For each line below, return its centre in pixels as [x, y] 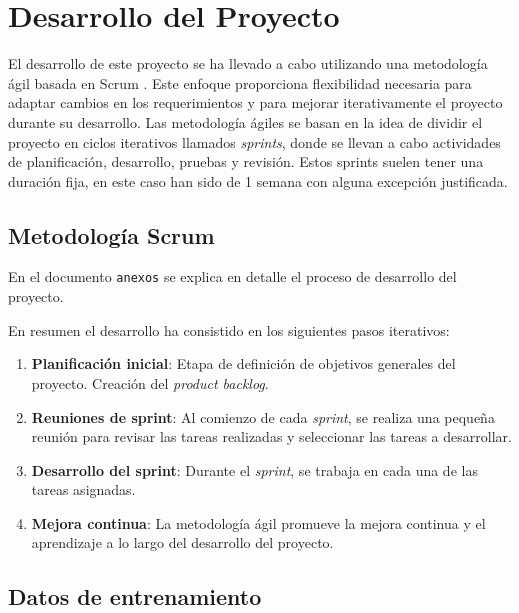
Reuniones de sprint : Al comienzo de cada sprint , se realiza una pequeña [263, 416]
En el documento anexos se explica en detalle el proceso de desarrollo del [232, 276]
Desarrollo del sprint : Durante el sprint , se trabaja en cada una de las [254, 469]
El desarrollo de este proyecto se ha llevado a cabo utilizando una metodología [248, 63]
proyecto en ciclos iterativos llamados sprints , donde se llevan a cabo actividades [254, 141]
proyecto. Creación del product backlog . [150, 382]
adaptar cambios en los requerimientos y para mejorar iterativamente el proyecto [255, 102]
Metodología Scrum [111, 234]
